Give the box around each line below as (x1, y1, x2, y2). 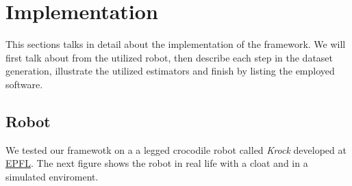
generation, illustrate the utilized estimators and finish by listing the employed (5, 64, 335, 78)
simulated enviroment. (5, 169, 99, 183)
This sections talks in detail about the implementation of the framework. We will (5, 37, 346, 51)
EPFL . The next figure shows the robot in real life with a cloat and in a (5, 156, 308, 170)
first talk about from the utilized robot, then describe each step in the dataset (5, 50, 334, 64)
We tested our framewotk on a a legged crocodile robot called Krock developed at (5, 142, 347, 157)
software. (5, 77, 43, 91)
